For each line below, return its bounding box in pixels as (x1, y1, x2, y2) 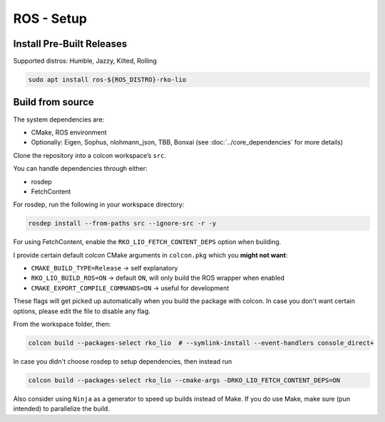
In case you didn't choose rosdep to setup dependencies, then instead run (13, 357, 232, 366)
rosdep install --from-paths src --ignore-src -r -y (28, 219, 217, 228)
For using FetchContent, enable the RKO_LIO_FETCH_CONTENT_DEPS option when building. (13, 238, 282, 246)
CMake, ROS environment (31, 128, 107, 137)
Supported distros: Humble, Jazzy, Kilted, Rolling (13, 57, 157, 65)
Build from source (13, 96, 94, 108)
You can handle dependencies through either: (13, 164, 148, 173)
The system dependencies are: (13, 115, 105, 124)
